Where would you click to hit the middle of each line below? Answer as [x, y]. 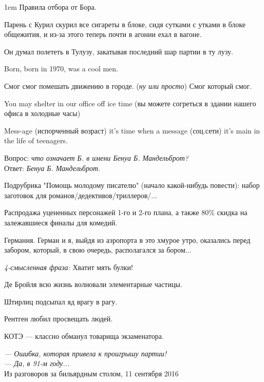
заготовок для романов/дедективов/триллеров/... [81, 195]
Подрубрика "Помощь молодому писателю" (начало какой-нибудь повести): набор [132, 185]
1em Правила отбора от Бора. [50, 7]
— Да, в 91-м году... [37, 363]
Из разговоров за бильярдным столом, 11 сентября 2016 [91, 373]
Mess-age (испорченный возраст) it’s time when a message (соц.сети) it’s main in [132, 130]
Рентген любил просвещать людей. [59, 319]
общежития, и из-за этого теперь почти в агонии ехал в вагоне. [103, 34]
